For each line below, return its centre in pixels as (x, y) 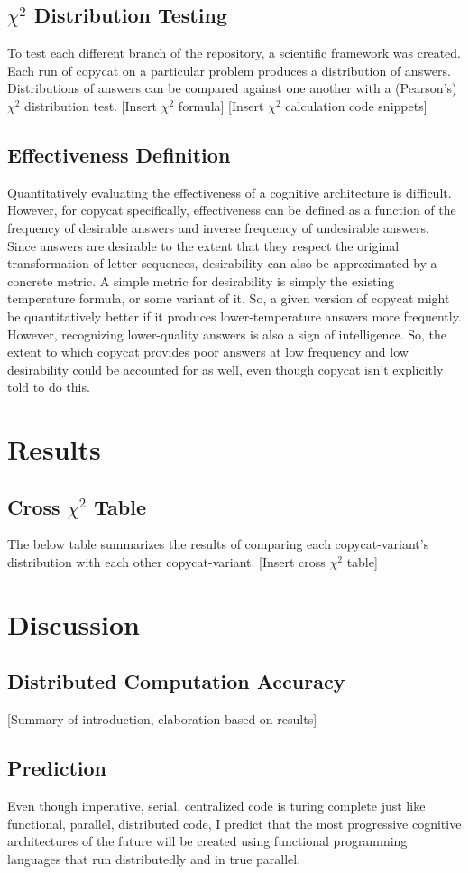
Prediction (57, 768)
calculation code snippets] (356, 105)
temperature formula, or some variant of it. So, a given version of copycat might (229, 298)
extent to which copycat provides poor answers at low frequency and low (208, 352)
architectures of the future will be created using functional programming (207, 841)
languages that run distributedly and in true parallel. (154, 858)
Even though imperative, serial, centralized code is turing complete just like (216, 806)
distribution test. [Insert (91, 105)
